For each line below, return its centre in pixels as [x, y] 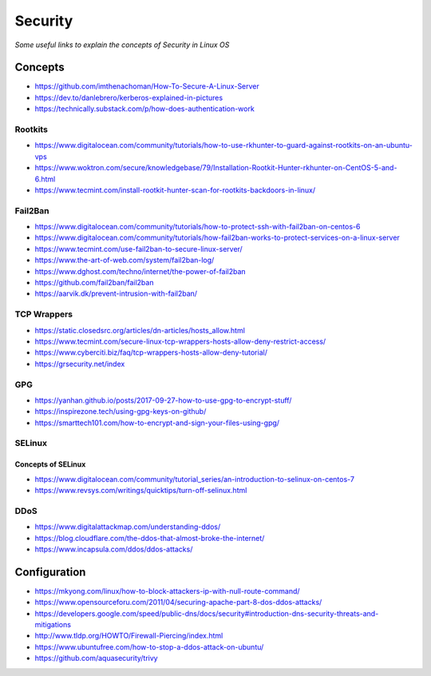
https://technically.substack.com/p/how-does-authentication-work [144, 109]
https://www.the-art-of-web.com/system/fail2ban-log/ [125, 260]
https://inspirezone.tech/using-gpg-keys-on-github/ [121, 412]
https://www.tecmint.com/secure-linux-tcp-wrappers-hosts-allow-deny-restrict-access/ [180, 341]
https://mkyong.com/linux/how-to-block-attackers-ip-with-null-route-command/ [167, 591]
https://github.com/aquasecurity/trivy [97, 658]
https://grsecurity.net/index [80, 364]
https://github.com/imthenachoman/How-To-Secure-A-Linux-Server [147, 86]
